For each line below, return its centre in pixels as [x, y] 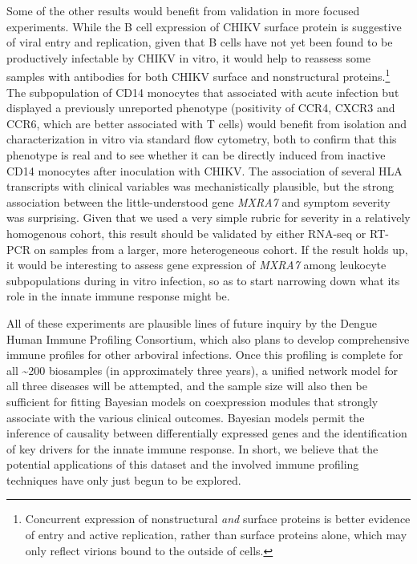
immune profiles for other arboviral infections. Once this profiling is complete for [205, 355]
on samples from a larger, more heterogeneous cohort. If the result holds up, [221, 249]
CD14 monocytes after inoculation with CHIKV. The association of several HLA [204, 170]
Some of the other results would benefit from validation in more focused [183, 10]
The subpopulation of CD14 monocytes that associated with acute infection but [203, 92]
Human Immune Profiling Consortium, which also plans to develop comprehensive [208, 338]
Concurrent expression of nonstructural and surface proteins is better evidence [218, 519]
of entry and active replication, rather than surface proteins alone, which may [216, 535]
